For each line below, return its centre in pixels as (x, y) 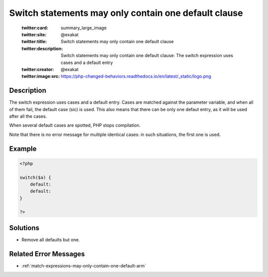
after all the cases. (28, 116)
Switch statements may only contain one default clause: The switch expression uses (147, 56)
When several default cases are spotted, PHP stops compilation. (75, 125)
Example (23, 149)
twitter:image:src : (41, 76)
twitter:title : (34, 42)
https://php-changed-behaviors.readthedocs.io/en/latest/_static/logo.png (136, 76)
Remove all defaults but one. (51, 240)
